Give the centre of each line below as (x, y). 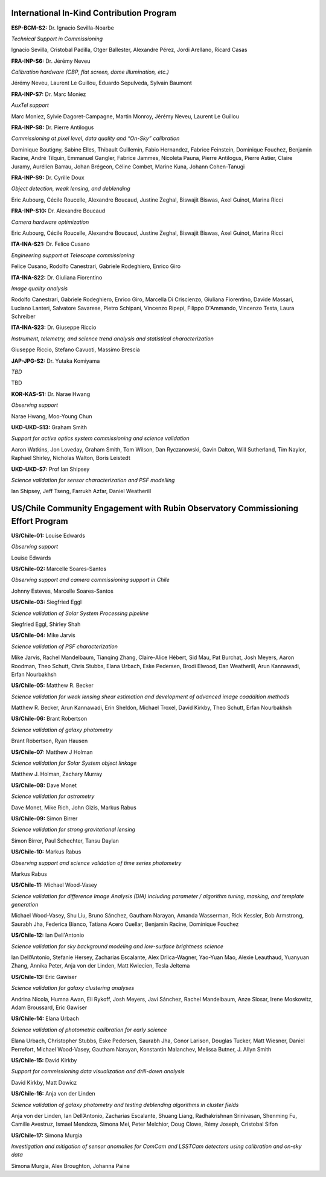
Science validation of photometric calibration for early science (89, 1030)
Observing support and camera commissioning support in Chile (91, 580)
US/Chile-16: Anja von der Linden (53, 1094)
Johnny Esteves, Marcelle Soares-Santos (62, 591)
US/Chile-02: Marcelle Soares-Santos (59, 569)
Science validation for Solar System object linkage (74, 763)
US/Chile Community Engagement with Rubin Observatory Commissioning (155, 509)
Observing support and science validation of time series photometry (96, 863)
